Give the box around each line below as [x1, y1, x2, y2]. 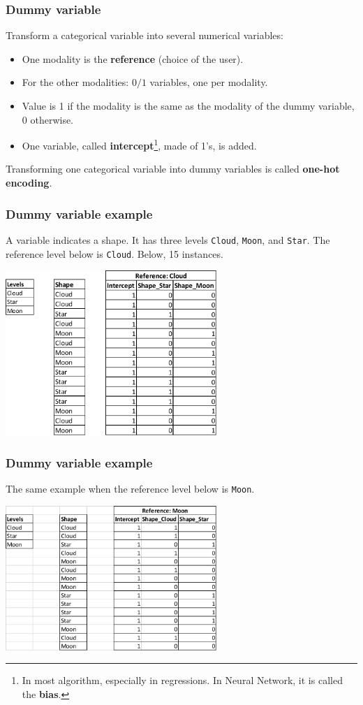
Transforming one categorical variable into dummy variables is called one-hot [6, 161, 340, 176]
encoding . [6, 175, 52, 190]
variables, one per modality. [149, 75, 268, 89]
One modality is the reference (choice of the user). [22, 51, 244, 66]
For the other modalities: [22, 75, 129, 89]
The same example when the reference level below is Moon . [6, 481, 255, 496]
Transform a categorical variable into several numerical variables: [6, 28, 283, 43]
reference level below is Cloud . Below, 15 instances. [6, 246, 223, 261]
